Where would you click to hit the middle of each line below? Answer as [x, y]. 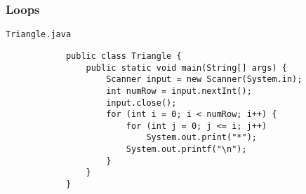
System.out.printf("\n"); [186, 150]
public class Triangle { [124, 56]
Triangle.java [39, 35]
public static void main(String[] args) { [186, 68]
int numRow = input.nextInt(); [179, 91]
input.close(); [141, 103]
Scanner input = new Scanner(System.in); [204, 79]
